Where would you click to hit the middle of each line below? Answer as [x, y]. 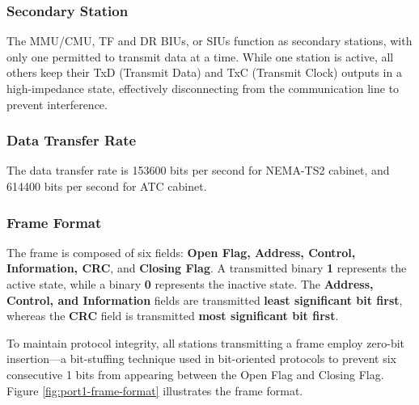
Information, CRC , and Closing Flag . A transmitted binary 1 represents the [207, 268]
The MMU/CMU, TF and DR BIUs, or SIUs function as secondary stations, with [209, 41]
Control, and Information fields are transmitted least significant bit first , [205, 300]
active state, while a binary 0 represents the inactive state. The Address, [190, 284]
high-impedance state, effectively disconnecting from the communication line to [203, 88]
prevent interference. [57, 104]
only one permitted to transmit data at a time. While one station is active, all [200, 56]
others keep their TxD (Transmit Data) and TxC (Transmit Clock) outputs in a [204, 72]
